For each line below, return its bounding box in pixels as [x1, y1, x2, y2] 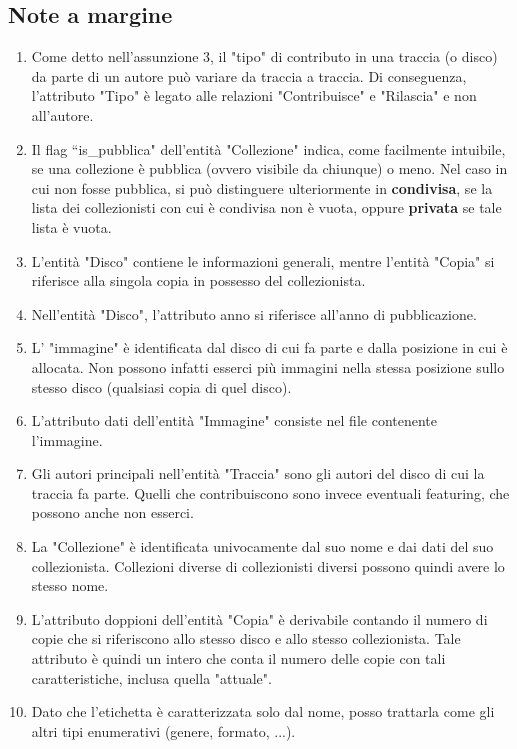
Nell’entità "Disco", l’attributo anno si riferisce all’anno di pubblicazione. [31, 303, 477, 324]
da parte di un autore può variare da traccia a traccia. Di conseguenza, [31, 65, 467, 86]
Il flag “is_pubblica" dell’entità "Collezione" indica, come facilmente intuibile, [31, 138, 506, 159]
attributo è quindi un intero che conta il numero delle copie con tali [31, 648, 446, 669]
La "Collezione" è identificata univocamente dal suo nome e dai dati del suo [31, 536, 494, 557]
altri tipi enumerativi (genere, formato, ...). [31, 720, 296, 741]
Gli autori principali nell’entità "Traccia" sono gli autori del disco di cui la [31, 463, 485, 484]
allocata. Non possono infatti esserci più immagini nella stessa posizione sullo [31, 356, 505, 377]
